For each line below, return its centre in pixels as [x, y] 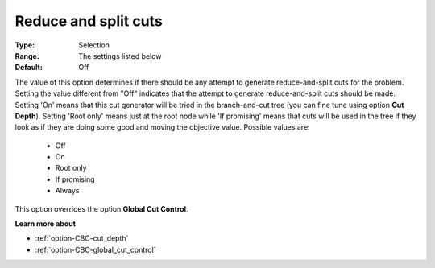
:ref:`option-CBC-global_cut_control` [95, 249]
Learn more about [46, 224]
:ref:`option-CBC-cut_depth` [82, 238]
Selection [94, 45]
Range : [27, 56]
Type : [25, 45]
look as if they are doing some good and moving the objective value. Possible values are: [162, 127]
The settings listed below [120, 56]
